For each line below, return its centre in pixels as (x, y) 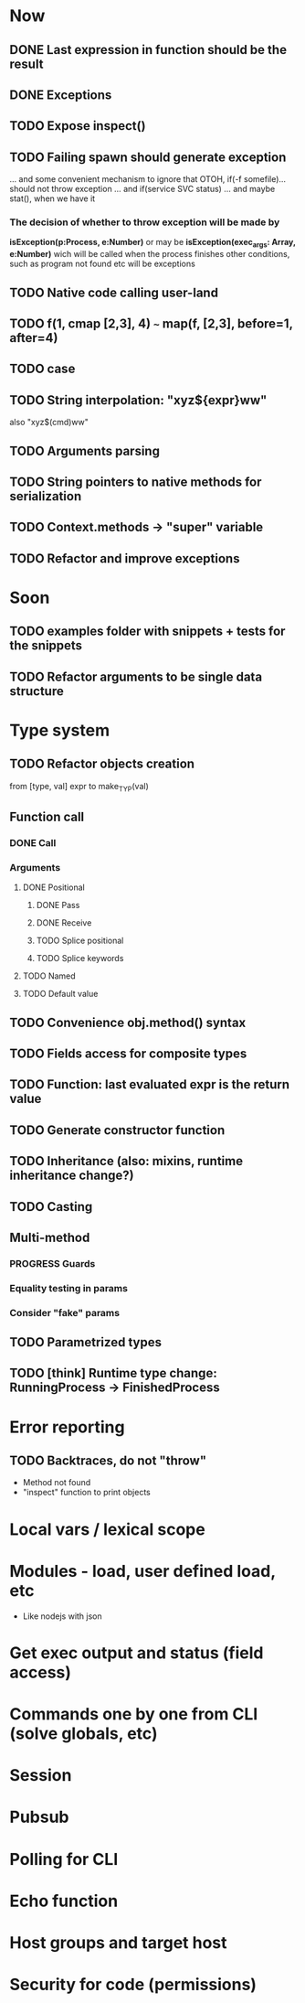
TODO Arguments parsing (84, 450)
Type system (60, 730)
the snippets (46, 646)
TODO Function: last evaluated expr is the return (150, 1085)
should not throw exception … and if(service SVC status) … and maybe (142, 189)
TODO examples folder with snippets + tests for (147, 632)
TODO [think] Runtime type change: (113, 1373)
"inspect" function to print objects (86, 1493)
